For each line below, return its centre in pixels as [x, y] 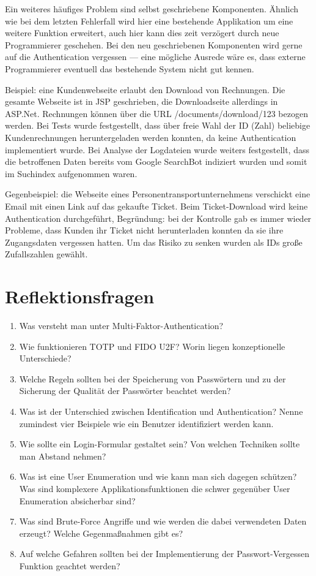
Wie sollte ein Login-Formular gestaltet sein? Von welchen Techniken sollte [160, 444]
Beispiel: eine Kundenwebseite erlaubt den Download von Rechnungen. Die [145, 89]
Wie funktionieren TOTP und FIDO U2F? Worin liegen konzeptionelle [152, 346]
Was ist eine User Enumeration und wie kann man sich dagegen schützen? [158, 476]
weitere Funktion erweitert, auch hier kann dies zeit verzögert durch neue [142, 33]
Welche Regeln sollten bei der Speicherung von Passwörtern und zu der [152, 378]
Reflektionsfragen [80, 296]
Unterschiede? [45, 358]
